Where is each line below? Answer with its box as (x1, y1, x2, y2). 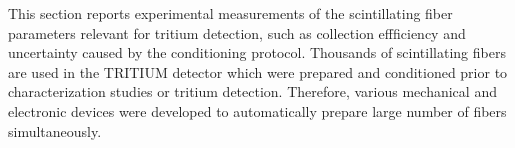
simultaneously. (8, 120, 102, 141)
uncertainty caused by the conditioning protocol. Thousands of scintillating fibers (8, 42, 506, 63)
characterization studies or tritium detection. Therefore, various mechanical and (8, 81, 497, 102)
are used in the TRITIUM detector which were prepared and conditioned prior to (8, 61, 508, 82)
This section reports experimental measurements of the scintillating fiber (8, 3, 453, 23)
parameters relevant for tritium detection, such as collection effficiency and (8, 22, 466, 43)
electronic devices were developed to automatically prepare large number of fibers (8, 100, 507, 121)
